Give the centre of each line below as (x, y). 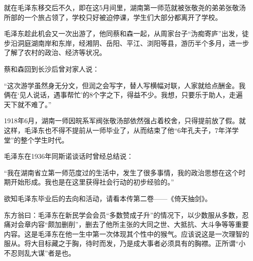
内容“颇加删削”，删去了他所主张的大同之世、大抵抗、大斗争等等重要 (140, 224)
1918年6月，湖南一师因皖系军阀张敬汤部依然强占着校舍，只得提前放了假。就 (125, 121)
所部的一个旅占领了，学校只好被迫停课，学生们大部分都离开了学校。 (113, 17)
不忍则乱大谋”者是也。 (40, 252)
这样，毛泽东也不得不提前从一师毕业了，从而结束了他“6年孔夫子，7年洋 (118, 130)
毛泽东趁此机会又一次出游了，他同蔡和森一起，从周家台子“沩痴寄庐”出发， (123, 33)
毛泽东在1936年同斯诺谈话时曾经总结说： (69, 156)
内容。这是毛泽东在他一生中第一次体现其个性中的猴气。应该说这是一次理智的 (126, 233)
